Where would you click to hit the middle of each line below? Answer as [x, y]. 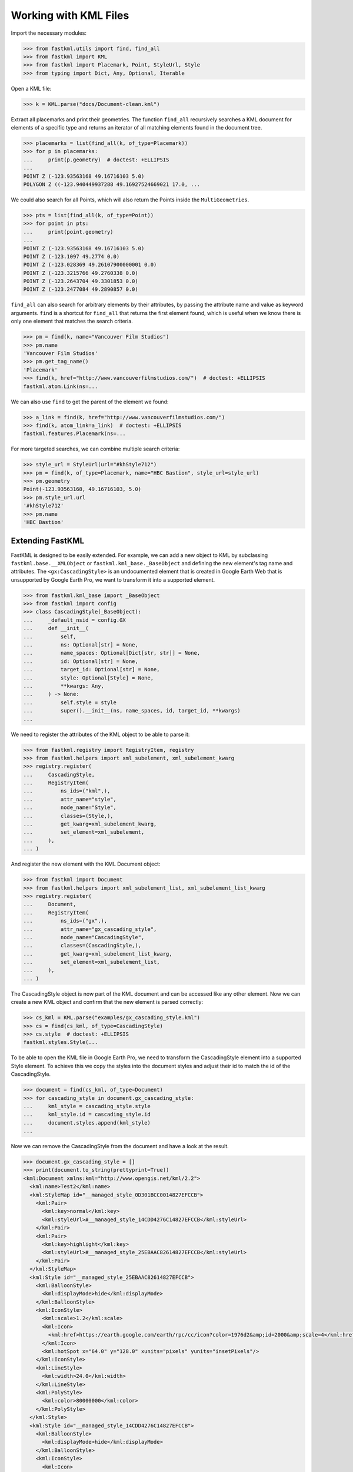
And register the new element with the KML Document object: [86, 864]
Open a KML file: [31, 88]
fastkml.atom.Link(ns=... [61, 386]
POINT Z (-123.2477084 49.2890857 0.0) [81, 289]
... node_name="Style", [70, 808]
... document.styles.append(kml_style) [87, 1123]
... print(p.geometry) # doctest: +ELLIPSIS [96, 160]
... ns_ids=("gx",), [65, 921]
